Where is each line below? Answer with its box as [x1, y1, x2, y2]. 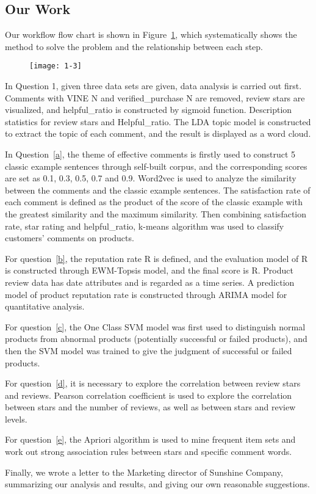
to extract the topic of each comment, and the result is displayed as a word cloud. [5, 127, 311, 140]
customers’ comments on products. [5, 231, 134, 244]
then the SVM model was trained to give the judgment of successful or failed [5, 344, 292, 357]
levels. [5, 412, 27, 425]
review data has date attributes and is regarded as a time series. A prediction [5, 275, 295, 288]
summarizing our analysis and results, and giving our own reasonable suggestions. [5, 478, 310, 490]
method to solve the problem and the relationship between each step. [5, 40, 264, 53]
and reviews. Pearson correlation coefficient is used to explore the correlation [5, 388, 292, 401]
